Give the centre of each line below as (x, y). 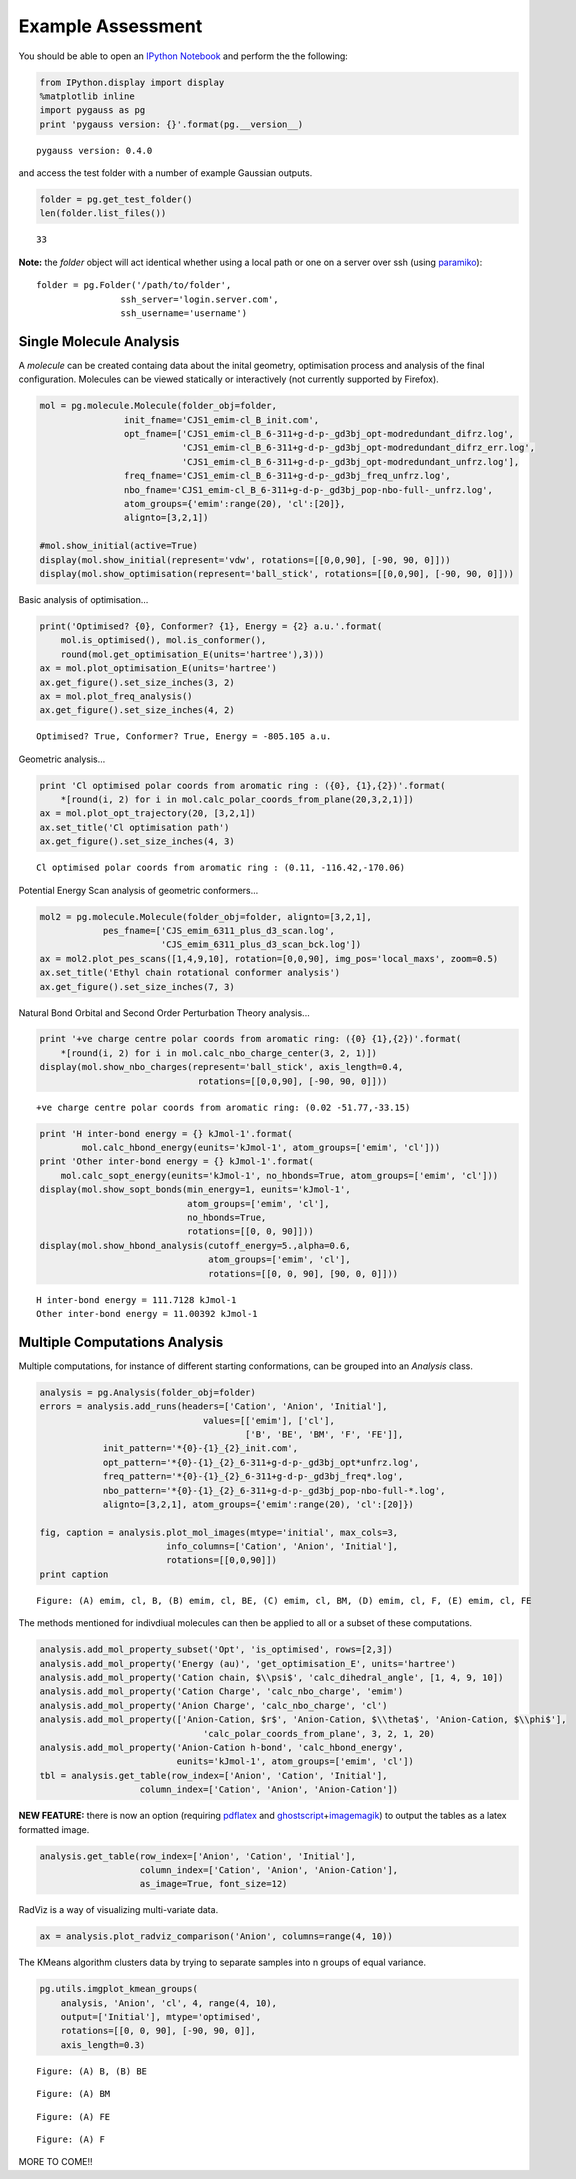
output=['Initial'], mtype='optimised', (161, 2016)
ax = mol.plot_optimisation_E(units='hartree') (158, 668)
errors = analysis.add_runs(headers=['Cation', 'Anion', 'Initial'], (213, 1406)
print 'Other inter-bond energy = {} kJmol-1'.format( (176, 1161)
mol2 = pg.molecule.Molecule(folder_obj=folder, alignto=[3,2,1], (205, 916)
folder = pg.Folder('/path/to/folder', (134, 285)
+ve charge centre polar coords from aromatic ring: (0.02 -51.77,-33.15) (223, 1107)
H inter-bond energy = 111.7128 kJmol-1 (136, 1299)
